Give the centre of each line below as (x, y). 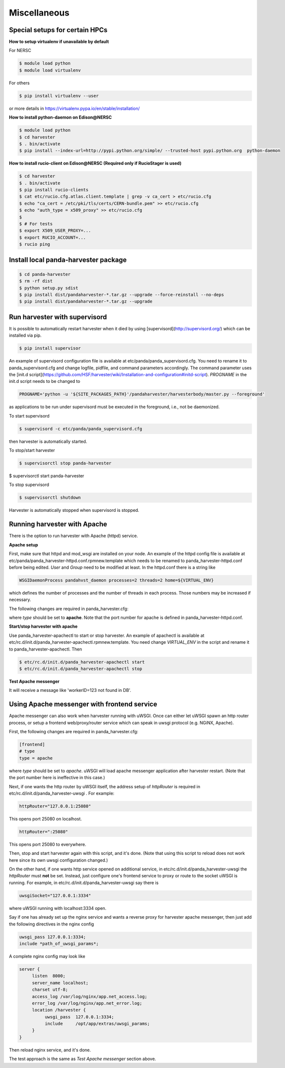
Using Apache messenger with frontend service (83, 704)
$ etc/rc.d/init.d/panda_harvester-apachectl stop (81, 669)
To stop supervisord (29, 485)
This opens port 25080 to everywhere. (48, 844)
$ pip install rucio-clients (54, 190)
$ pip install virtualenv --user (59, 96)
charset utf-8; (50, 990)
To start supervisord (29, 416)
